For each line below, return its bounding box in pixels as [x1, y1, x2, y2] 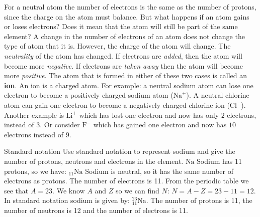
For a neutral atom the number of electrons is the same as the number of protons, [4, 2, 256, 12]
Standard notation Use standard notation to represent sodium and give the [4, 146, 235, 156]
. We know [52, 185, 85, 195]
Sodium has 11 [197, 155, 242, 166]
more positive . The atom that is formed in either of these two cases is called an [4, 70, 247, 81]
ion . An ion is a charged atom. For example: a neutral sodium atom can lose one [4, 80, 253, 90]
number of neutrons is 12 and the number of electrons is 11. [4, 204, 189, 215]
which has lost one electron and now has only [79, 109, 219, 120]
